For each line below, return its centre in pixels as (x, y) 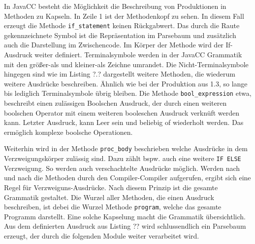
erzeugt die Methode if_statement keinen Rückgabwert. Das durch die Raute (122, 25)
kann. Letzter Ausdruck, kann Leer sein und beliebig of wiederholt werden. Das (124, 122)
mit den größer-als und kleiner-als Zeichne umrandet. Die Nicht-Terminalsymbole (126, 64)
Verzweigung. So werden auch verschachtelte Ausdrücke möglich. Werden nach (122, 168)
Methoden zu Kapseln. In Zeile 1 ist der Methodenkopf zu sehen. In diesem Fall (124, 16)
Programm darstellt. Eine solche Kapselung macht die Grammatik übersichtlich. (125, 216)
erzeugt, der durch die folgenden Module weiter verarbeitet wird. (102, 235)
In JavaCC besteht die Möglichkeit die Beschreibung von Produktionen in (115, 6)
